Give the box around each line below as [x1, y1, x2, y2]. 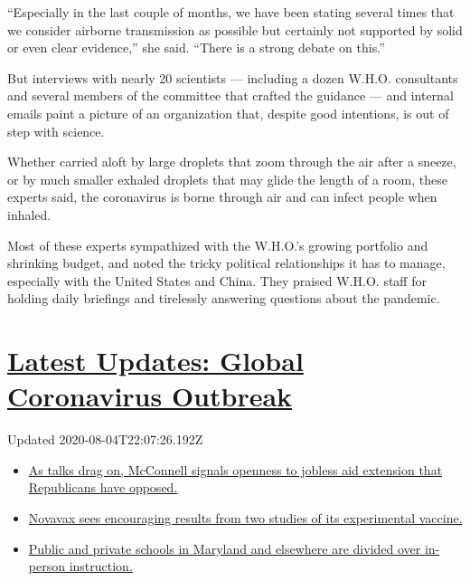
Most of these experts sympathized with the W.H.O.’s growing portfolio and [7, 235, 428, 254]
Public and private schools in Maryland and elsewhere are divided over [28, 538, 421, 557]
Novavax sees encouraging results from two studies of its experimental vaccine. [28, 509, 463, 527]
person [28, 557, 65, 576]
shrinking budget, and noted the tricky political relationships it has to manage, [7, 253, 446, 272]
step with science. [7, 121, 105, 140]
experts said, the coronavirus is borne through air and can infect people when [7, 187, 437, 206]
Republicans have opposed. [28, 478, 178, 497]
